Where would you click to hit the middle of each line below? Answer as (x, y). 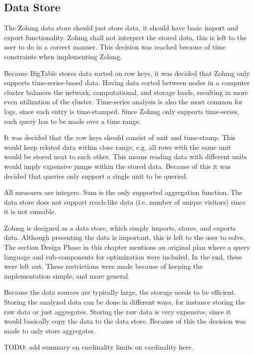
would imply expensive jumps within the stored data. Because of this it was (117, 166)
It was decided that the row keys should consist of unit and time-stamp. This (120, 137)
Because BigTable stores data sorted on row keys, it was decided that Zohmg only (127, 73)
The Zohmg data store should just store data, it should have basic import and (121, 28)
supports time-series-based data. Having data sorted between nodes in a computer (127, 83)
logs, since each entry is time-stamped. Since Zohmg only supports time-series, (122, 111)
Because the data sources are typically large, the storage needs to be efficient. (120, 292)
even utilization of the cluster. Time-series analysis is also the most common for (123, 102)
